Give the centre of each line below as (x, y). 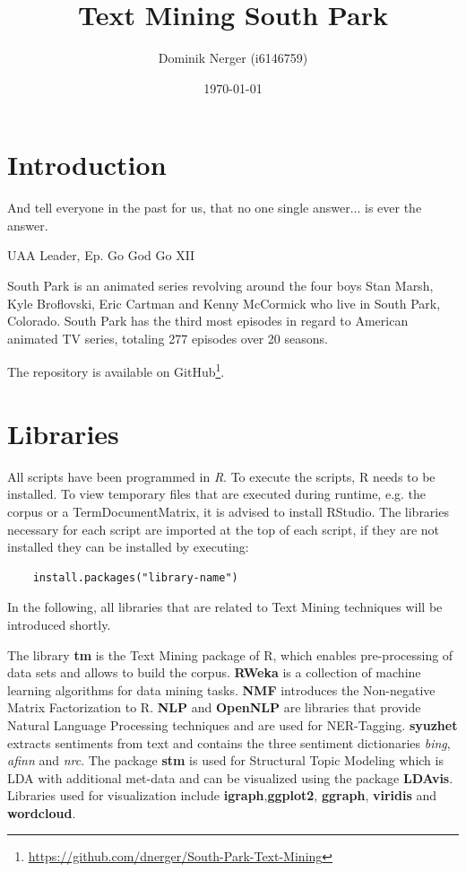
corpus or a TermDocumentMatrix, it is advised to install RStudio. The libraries (228, 511)
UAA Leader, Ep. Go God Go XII (101, 255)
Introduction (87, 165)
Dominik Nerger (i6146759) (233, 58)
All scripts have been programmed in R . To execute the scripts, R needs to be (221, 476)
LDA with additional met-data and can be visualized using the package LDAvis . (230, 777)
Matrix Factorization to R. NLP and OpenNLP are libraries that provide (214, 707)
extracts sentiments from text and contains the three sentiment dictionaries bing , (229, 742)
